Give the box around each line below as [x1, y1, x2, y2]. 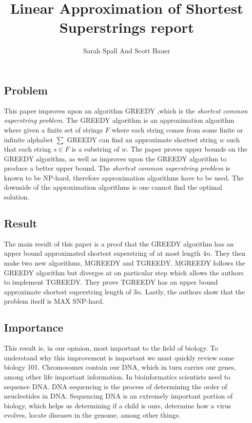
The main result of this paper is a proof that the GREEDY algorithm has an [4, 238, 234, 248]
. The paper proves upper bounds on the [126, 144, 248, 154]
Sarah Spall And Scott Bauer [83, 45, 171, 56]
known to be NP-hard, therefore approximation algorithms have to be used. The [4, 172, 244, 182]
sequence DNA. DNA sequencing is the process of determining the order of [4, 381, 227, 391]
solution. [4, 192, 30, 202]
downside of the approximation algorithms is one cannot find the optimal [4, 182, 222, 192]
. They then [210, 248, 246, 258]
